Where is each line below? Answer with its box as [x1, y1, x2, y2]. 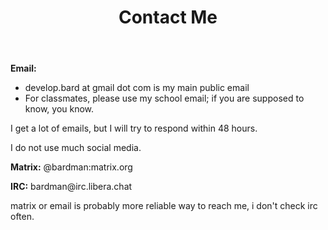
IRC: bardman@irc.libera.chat [10, 181, 133, 193]
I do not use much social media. [10, 142, 142, 154]
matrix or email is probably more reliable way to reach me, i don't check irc [10, 200, 318, 212]
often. [10, 211, 35, 223]
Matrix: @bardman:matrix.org [10, 161, 133, 173]
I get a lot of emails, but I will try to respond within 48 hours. [10, 122, 258, 135]
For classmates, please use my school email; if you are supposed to [24, 92, 305, 105]
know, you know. [24, 103, 95, 115]
